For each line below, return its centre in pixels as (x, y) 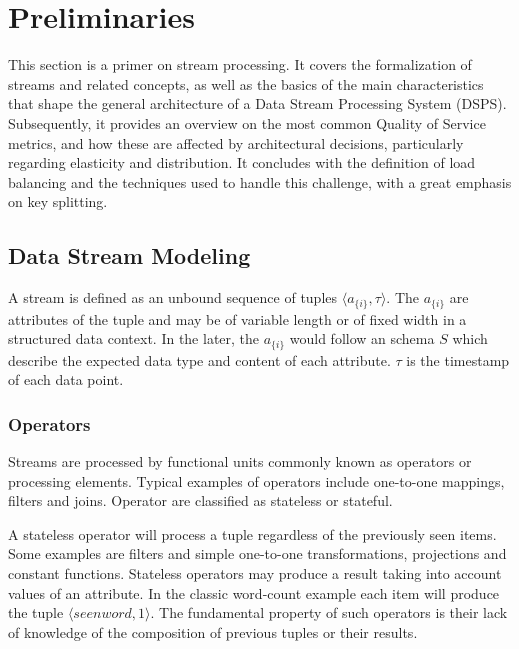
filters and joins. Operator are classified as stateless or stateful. (200, 500)
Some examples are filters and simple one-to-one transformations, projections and (257, 553)
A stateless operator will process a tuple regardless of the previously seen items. (252, 533)
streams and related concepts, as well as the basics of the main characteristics (246, 83)
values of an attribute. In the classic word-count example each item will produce (254, 592)
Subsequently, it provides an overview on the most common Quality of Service (247, 122)
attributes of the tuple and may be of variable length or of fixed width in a (237, 318)
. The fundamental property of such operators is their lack (329, 612)
